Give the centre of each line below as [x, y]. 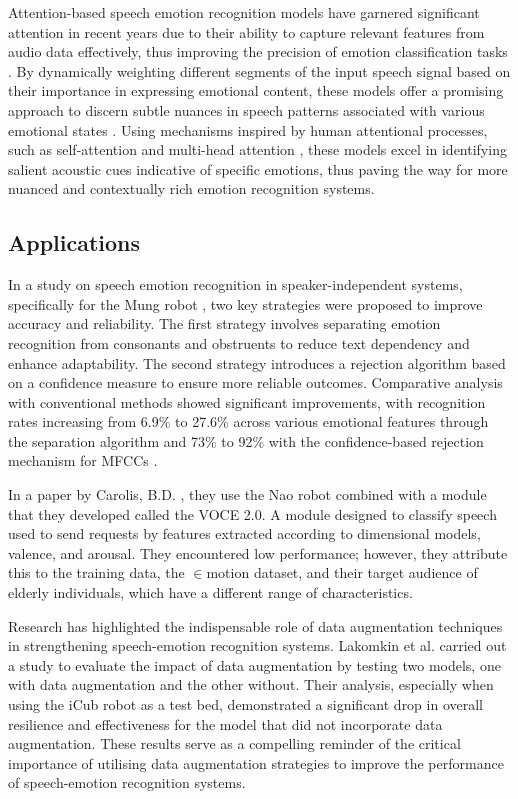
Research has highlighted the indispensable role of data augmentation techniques [255, 625]
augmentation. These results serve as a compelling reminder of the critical [234, 743]
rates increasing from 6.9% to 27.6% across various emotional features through [248, 421]
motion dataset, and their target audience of [342, 572]
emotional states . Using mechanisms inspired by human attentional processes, [248, 129]
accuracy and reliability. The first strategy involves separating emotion [224, 323]
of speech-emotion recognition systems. [127, 782]
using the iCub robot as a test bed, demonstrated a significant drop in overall [246, 704]
